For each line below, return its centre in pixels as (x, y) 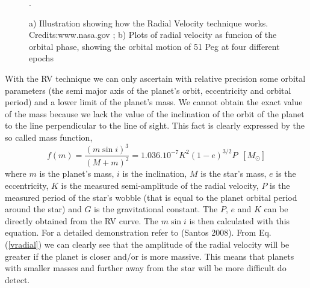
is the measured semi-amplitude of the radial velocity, (160, 185)
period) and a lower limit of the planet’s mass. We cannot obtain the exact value (154, 102)
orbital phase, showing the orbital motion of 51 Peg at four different (154, 46)
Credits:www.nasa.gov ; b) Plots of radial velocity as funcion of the (153, 35)
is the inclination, (155, 173)
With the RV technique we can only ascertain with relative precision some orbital (155, 78)
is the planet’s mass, (77, 173)
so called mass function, (49, 137)
